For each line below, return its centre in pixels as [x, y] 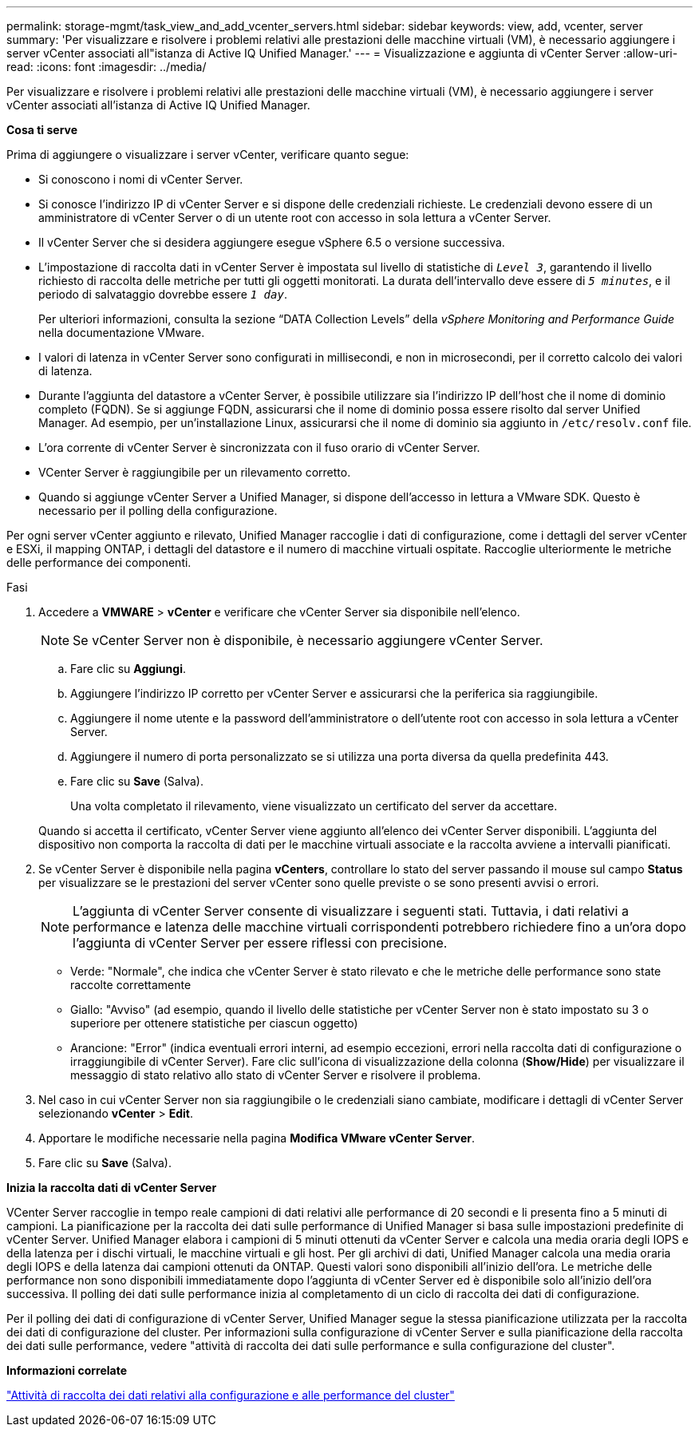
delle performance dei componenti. [99, 562]
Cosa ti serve [42, 130]
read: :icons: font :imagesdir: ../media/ [107, 67]
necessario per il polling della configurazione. [158, 511]
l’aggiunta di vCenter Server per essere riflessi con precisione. [260, 943]
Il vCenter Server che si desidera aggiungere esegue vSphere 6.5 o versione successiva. [272, 242]
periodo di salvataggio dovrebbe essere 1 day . [163, 294]
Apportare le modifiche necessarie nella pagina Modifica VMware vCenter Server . [257, 1138]
